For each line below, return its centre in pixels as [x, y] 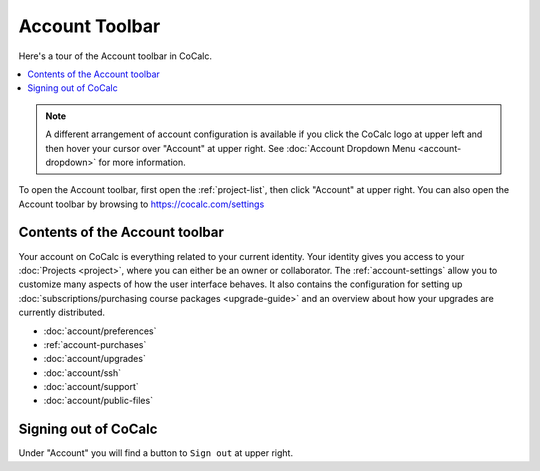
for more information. [142, 162]
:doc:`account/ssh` [82, 372]
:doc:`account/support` [91, 387]
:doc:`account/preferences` [100, 331]
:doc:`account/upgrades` [95, 359]
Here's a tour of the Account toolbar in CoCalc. [115, 56]
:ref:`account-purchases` [95, 344]
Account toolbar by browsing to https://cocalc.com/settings [141, 204]
